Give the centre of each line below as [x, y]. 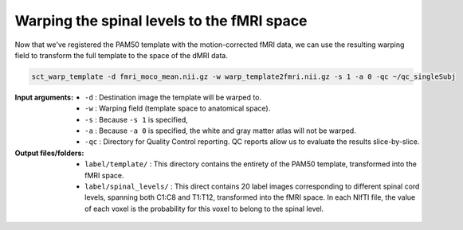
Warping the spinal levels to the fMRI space [161, 21]
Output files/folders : [49, 153]
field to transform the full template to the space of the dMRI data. [122, 55]
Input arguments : [44, 97]
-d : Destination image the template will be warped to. [173, 97]
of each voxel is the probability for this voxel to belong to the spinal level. [204, 209]
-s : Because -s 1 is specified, [137, 119]
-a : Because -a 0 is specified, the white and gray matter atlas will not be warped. [220, 131]
